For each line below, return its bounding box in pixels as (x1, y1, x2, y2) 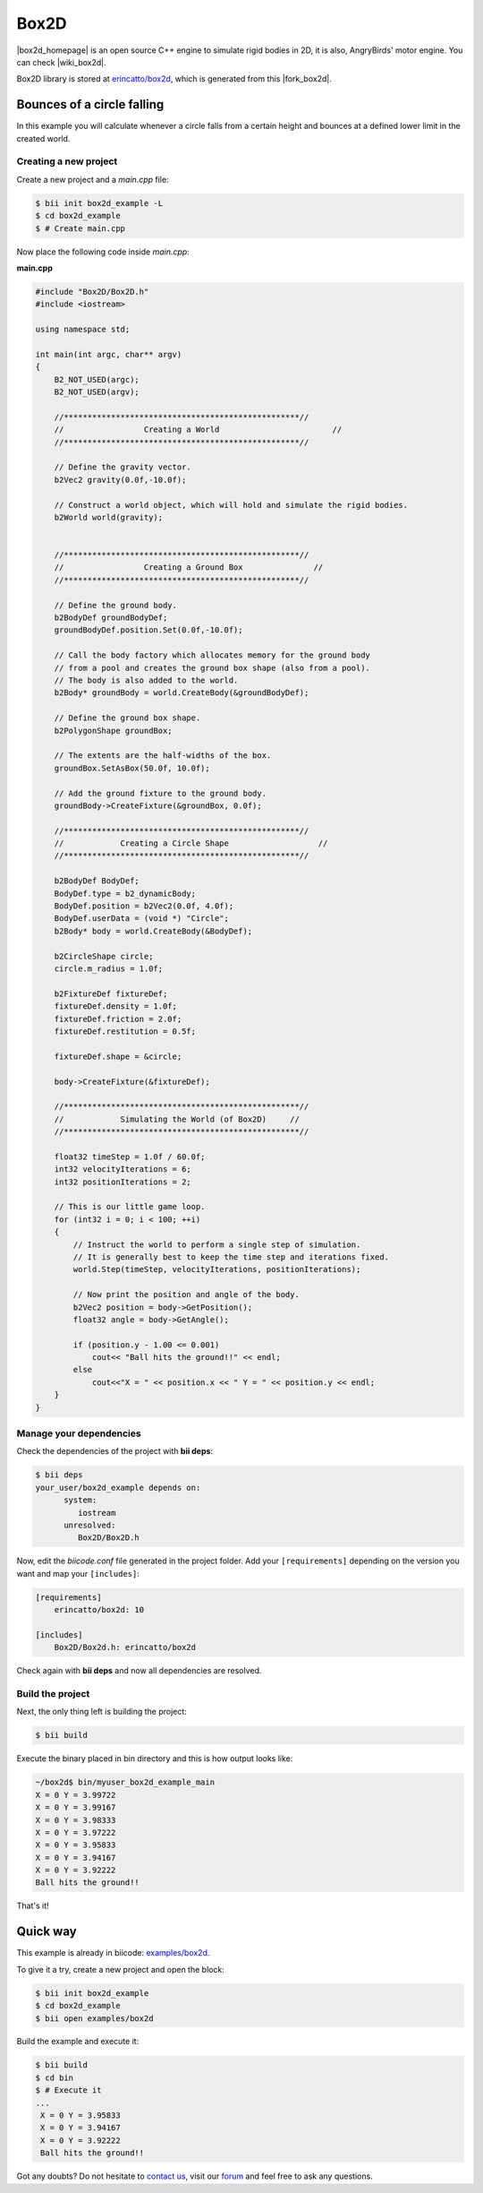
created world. (16, 133, 71, 143)
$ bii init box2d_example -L (35, 198, 164, 208)
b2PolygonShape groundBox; (54, 726, 174, 735)
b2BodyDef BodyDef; (54, 876, 140, 886)
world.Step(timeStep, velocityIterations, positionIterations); (72, 1264, 361, 1275)
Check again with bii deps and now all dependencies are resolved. (16, 1665, 262, 1676)
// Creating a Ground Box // (54, 563, 324, 572)
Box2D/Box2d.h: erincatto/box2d (54, 1642, 197, 1653)
